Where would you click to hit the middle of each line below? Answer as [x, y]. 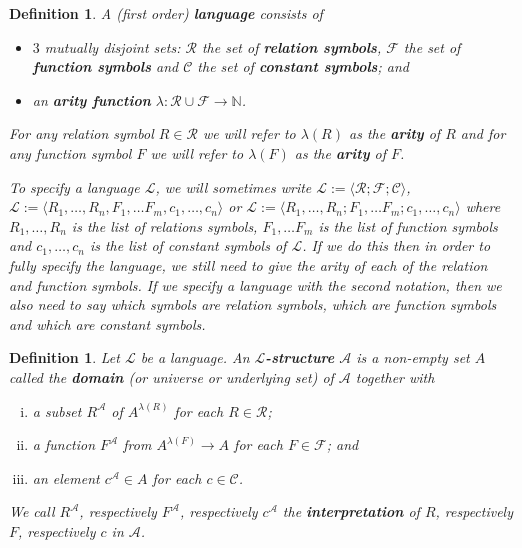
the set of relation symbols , [291, 46]
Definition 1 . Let [64, 357]
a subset [57, 410]
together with [395, 376]
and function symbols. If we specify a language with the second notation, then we [255, 284]
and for [483, 133]
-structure [300, 357]
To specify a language [74, 186]
